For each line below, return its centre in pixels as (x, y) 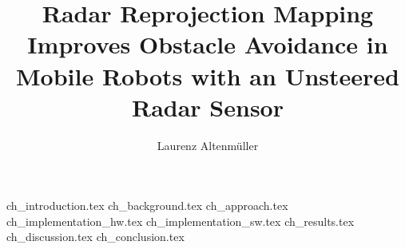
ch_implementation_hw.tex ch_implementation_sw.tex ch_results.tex (181, 221)
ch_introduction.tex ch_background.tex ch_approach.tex (147, 206)
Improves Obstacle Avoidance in (208, 44)
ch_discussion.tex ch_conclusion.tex (95, 237)
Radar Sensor (208, 107)
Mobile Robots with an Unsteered (208, 75)
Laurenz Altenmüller (208, 145)
